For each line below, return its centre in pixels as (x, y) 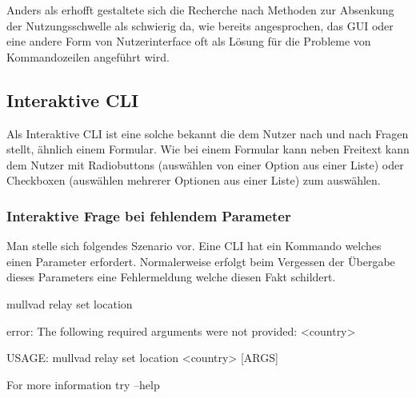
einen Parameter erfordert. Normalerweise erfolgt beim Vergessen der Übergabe (201, 261)
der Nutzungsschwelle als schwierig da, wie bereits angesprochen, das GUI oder (200, 25)
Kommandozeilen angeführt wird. (88, 56)
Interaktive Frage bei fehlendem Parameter (149, 215)
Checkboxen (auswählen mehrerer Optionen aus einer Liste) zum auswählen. (194, 180)
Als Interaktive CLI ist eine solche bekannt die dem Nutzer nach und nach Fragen (208, 133)
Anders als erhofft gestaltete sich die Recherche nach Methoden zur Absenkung (200, 10)
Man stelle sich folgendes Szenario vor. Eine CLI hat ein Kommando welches (194, 246)
